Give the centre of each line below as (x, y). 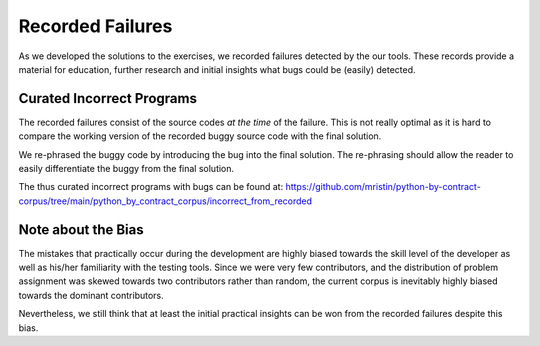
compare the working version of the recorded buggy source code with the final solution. (200, 136)
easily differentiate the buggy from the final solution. (126, 169)
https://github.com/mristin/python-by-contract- (383, 187)
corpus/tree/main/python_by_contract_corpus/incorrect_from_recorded (165, 201)
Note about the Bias (81, 229)
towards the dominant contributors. (91, 295)
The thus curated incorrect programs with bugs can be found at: (151, 187)
